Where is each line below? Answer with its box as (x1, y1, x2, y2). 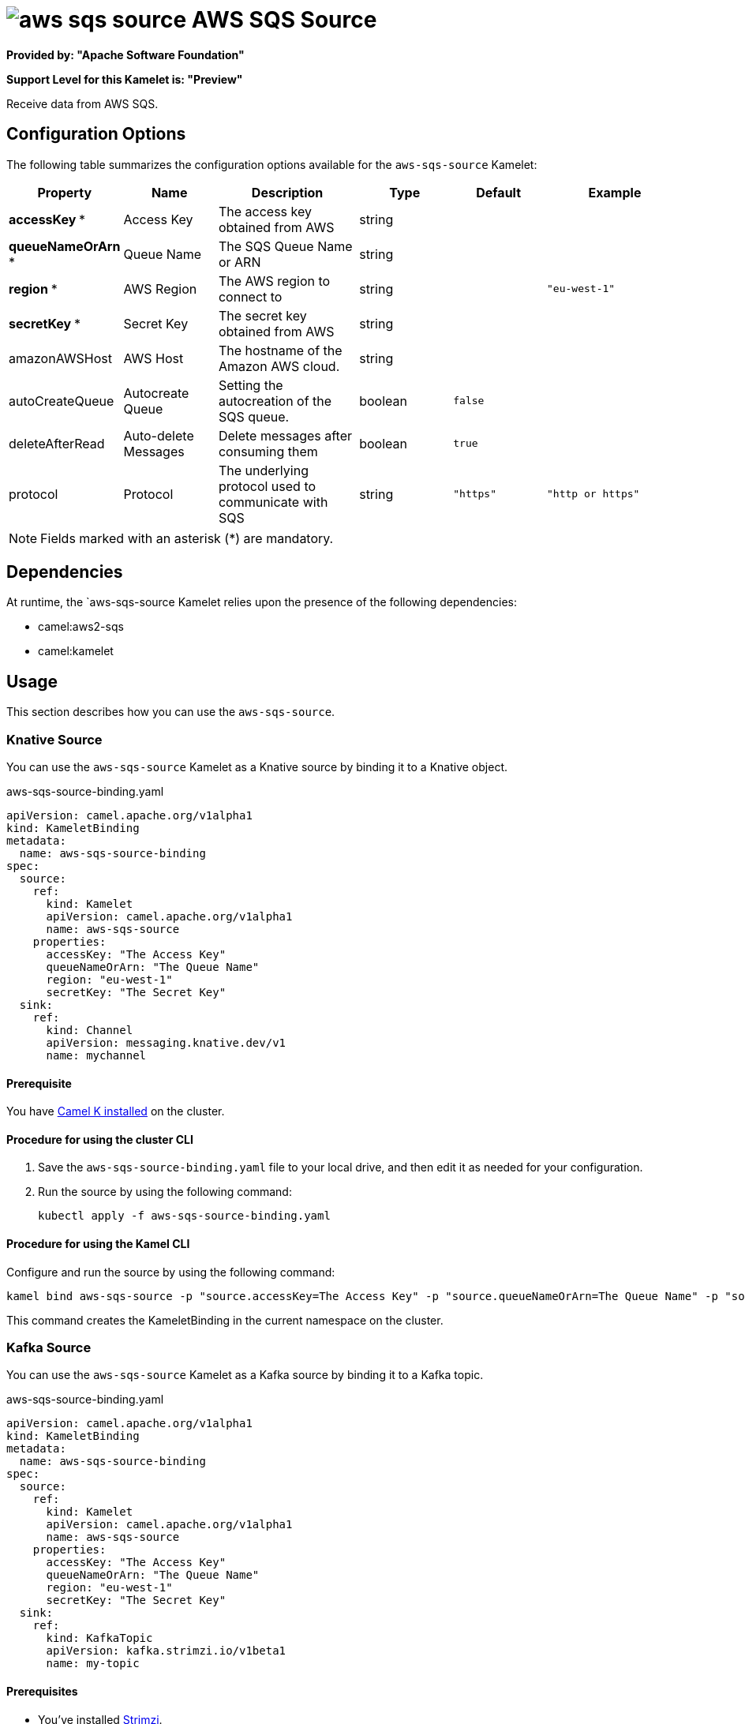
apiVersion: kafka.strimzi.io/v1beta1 (46, 1644, 286, 1658)
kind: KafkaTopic (46, 1632, 153, 1645)
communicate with (218, 493, 328, 510)
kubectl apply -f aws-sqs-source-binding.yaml (38, 1209, 331, 1223)
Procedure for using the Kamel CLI (6, 1237, 190, 1251)
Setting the (218, 377, 283, 393)
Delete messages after (218, 427, 353, 444)
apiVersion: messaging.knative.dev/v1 (46, 1036, 286, 1050)
